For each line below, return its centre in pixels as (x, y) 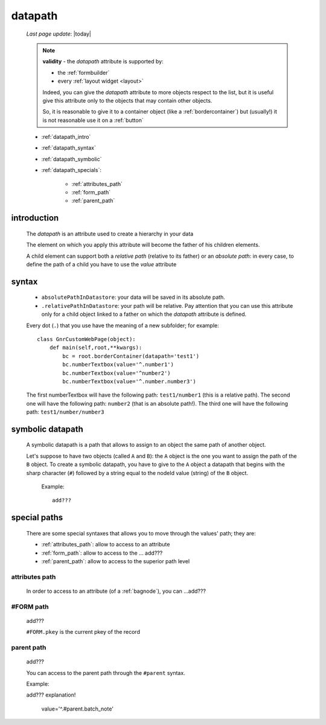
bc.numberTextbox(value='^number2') (117, 373)
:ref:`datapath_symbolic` (72, 159)
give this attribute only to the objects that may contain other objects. (127, 100)
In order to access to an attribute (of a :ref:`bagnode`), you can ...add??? (116, 591)
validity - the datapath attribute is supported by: (103, 62)
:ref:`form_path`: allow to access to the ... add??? (102, 553)
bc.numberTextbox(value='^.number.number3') (129, 381)
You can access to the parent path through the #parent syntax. (106, 672)
